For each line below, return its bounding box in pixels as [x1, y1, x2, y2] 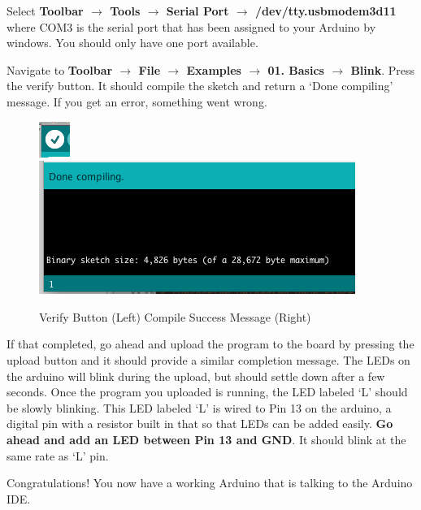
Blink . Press [350, 61, 415, 78]
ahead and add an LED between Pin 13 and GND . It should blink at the [7, 430, 406, 447]
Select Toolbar [7, 2, 84, 19]
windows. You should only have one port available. [7, 34, 258, 51]
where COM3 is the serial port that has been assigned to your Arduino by [7, 18, 376, 35]
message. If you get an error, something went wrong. [7, 93, 267, 110]
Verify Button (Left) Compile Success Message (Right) [39, 308, 311, 325]
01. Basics [267, 61, 324, 78]
